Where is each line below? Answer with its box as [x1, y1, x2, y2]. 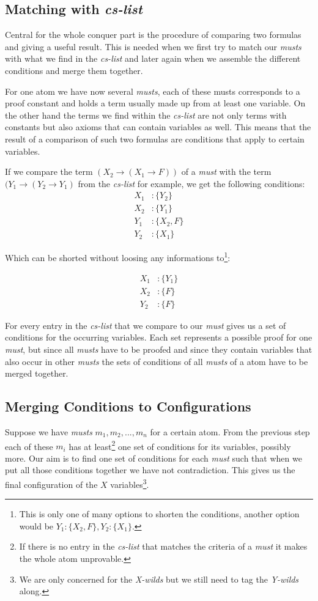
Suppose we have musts [5, 425, 92, 438]
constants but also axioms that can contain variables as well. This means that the [5, 120, 311, 133]
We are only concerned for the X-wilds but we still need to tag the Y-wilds [19, 572, 299, 585]
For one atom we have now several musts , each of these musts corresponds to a [5, 84, 300, 97]
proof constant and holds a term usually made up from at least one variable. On [5, 97, 306, 109]
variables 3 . [110, 476, 149, 490]
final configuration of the [5, 477, 98, 490]
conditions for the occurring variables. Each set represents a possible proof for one [5, 331, 312, 344]
